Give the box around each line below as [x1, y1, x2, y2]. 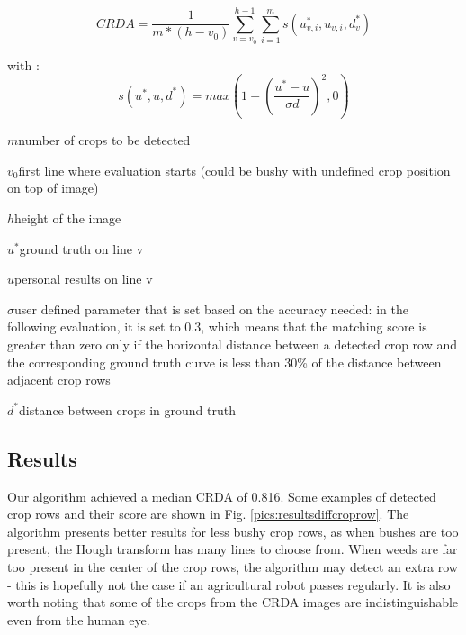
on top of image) [7, 178, 99, 197]
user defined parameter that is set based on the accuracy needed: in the [14, 299, 408, 318]
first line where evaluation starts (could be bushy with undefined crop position [18, 160, 451, 179]
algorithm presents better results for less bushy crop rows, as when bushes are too [7, 522, 459, 540]
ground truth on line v [19, 239, 144, 258]
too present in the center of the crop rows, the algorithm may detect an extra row [7, 557, 458, 576]
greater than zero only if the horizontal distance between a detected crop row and [7, 335, 458, 353]
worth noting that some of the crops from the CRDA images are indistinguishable [7, 593, 459, 612]
